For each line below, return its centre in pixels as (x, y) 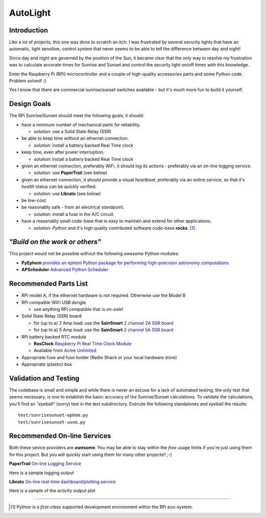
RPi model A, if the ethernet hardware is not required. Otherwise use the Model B (103, 296)
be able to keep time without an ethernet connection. (75, 138)
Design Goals (30, 104)
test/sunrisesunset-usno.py (52, 422)
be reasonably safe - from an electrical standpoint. (73, 207)
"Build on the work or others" (55, 242)
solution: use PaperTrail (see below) (71, 173)
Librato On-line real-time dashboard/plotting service (62, 482)
